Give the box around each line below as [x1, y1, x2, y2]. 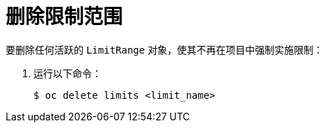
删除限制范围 [6, 5, 123, 29]
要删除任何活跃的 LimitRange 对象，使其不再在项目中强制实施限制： [6, 43, 324, 56]
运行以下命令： [33, 67, 102, 79]
